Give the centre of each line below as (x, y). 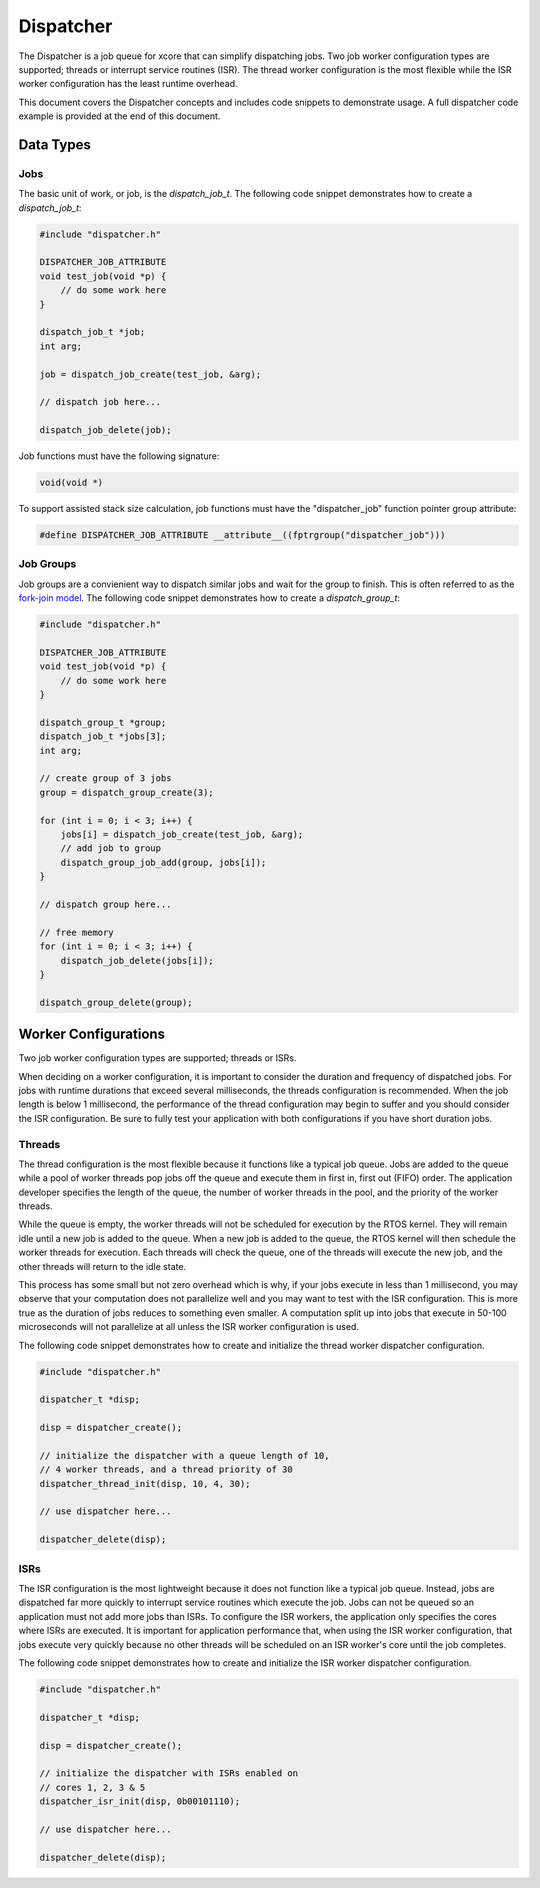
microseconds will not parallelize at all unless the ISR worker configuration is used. (189, 1327)
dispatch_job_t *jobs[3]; (103, 736)
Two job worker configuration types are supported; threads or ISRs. (157, 1058)
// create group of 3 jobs (105, 778)
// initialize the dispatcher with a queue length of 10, (184, 1455)
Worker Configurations (91, 1034)
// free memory (76, 932)
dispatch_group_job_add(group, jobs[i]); (163, 862)
